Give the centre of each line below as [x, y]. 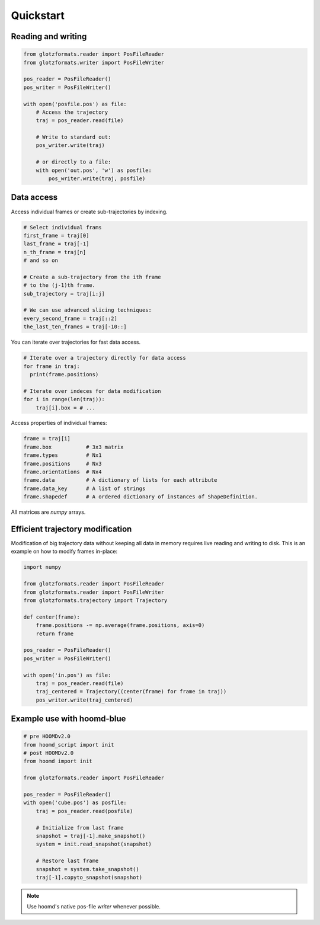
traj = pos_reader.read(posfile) [84, 811]
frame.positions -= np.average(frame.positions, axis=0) [120, 625]
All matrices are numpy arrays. [48, 512]
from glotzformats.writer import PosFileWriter [94, 63]
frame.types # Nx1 [63, 455]
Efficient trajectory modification [71, 529]
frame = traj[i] [47, 439]
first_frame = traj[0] [56, 235]
